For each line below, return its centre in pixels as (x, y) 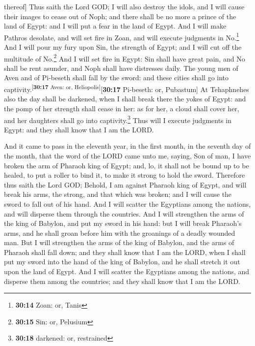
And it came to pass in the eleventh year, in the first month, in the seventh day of (127, 146)
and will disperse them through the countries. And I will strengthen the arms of (124, 213)
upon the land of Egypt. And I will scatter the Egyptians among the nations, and (127, 271)
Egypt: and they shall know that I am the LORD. (79, 129)
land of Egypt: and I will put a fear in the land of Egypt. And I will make (115, 26)
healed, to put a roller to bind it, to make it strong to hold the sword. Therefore (125, 175)
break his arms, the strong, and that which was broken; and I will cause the (118, 194)
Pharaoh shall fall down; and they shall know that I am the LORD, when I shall (125, 252)
